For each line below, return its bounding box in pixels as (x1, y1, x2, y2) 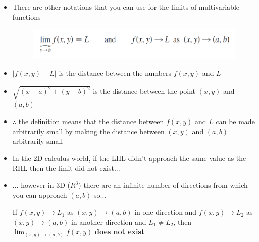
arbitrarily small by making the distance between (12, 126, 165, 136)
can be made (216, 116, 255, 127)
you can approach (12, 189, 67, 200)
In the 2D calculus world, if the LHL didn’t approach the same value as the (12, 152, 246, 163)
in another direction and (71, 216, 146, 227)
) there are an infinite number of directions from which (78, 180, 248, 190)
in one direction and (134, 207, 197, 217)
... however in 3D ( (12, 180, 70, 190)
